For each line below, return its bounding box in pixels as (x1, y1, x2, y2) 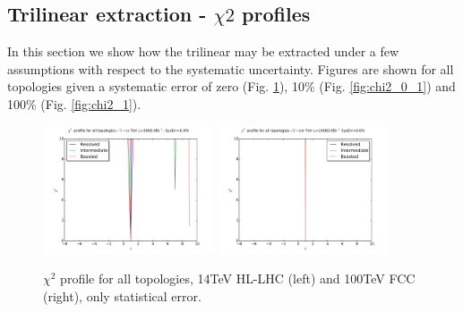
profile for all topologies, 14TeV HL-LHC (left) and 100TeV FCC (60, 269, 416, 288)
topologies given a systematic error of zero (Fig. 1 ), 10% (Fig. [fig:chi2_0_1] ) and (7, 77, 456, 96)
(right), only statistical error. (43, 286, 201, 305)
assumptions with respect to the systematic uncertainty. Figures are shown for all (7, 59, 454, 78)
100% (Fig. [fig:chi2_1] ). (7, 94, 141, 113)
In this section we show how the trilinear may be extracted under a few (7, 42, 399, 61)
